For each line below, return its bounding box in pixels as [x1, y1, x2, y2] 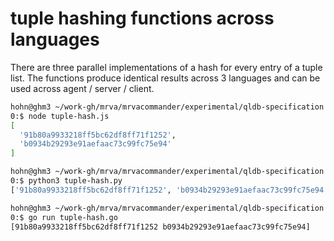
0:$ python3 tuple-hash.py [10, 176, 123, 186]
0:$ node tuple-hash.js [10, 111, 110, 121]
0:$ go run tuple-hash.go [10, 212, 118, 222]
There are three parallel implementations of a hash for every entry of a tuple [10, 61, 323, 73]
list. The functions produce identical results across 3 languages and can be [10, 72, 321, 84]
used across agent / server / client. [10, 82, 155, 94]
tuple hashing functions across [10, 7, 275, 30]
